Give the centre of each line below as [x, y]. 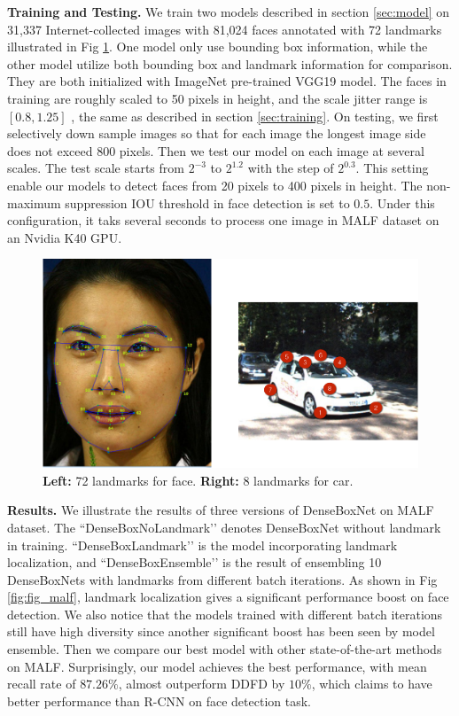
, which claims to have [372, 684]
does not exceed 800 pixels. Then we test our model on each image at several [216, 150]
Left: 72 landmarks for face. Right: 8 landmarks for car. [198, 480]
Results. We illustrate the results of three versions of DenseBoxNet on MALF [221, 510]
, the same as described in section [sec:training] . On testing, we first [255, 116]
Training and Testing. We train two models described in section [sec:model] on [229, 12]
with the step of [291, 168]
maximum [34, 202]
